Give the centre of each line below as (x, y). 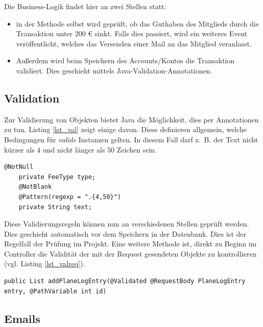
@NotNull (19, 167)
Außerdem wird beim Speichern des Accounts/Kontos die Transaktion (125, 60)
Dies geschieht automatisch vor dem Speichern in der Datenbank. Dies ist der (125, 233)
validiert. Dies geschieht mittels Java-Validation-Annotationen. (114, 70)
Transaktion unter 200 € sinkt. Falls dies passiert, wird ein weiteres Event (132, 33)
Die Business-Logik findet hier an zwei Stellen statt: (85, 6)
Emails (22, 318)
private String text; (55, 207)
